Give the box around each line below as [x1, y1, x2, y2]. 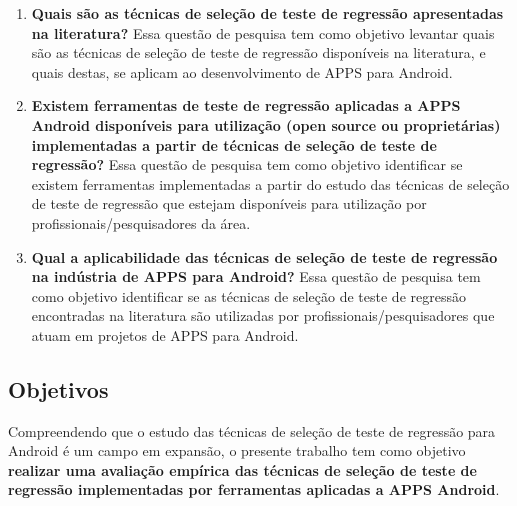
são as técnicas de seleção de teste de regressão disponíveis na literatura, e [31, 42, 486, 63]
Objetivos [8, 373, 109, 404]
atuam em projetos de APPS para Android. [31, 324, 299, 345]
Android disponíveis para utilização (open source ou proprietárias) [31, 114, 501, 135]
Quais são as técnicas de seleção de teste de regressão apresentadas [31, 3, 504, 23]
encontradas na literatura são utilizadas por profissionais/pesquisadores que [31, 305, 495, 326]
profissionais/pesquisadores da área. [31, 212, 251, 233]
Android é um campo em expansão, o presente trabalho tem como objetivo [8, 440, 466, 461]
